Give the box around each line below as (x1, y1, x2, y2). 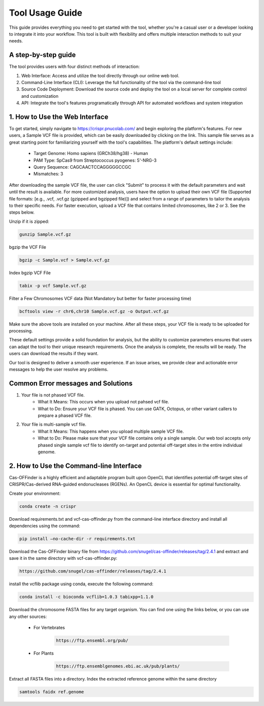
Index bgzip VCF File (9, 269, 51, 276)
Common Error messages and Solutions (9, 379, 133, 387)
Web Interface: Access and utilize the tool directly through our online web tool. (21, 72, 179, 78)
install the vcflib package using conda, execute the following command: (9, 581, 154, 587)
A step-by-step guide (9, 51, 76, 59)
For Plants (33, 650, 54, 656)
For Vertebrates (33, 625, 66, 631)
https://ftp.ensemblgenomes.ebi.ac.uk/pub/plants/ (56, 663, 180, 669)
